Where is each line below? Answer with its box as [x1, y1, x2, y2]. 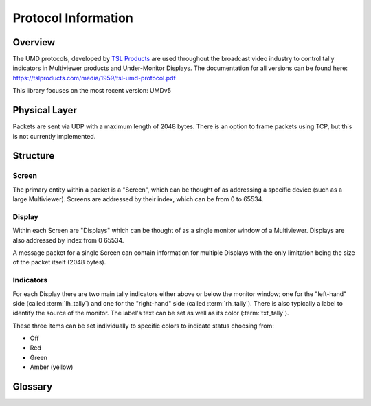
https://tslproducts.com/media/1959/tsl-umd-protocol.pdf [12, 74, 177, 82]
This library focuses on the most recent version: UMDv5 [12, 87, 172, 95]
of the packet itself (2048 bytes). [12, 258, 106, 267]
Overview [12, 36, 56, 48]
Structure [12, 150, 55, 161]
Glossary [12, 381, 53, 393]
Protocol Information [12, 10, 133, 25]
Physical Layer [12, 104, 77, 116]
